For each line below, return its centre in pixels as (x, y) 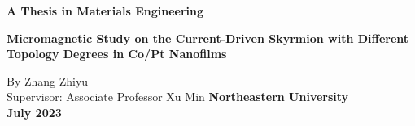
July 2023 (34, 112)
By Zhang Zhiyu (48, 80)
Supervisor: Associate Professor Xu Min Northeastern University (178, 97)
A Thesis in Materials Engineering (105, 10)
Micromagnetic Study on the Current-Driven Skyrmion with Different (208, 38)
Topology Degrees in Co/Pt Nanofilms (117, 54)
